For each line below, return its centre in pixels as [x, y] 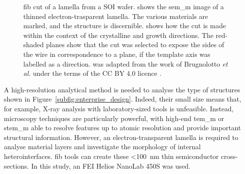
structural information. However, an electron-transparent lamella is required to [121, 137]
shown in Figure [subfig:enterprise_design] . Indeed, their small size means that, [123, 99]
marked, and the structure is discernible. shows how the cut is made [125, 26]
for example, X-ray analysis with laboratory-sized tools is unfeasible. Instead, [119, 108]
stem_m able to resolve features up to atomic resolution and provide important [122, 128]
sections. [17, 165]
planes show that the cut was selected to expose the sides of [135, 44]
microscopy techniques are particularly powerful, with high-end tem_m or [114, 118]
